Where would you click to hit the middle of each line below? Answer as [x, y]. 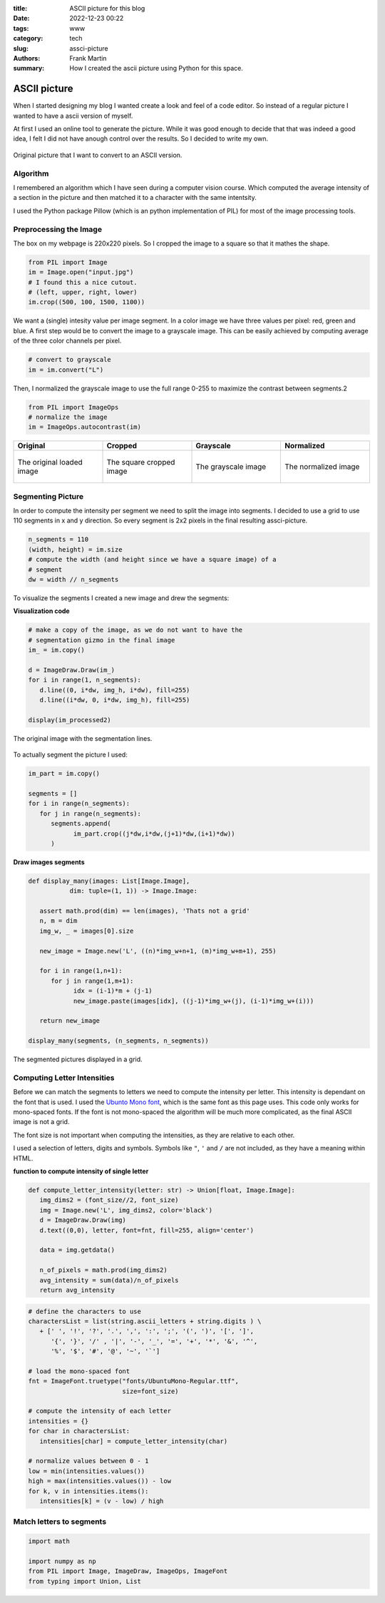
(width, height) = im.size [75, 549]
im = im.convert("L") [66, 370]
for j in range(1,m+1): [92, 981]
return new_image [70, 1021]
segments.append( [81, 824]
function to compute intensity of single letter [81, 1171]
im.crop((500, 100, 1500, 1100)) [87, 302]
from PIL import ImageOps [73, 407]
